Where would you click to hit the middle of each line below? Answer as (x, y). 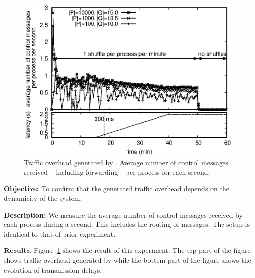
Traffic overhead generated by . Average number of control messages (126, 162)
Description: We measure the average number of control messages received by (123, 214)
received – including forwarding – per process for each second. (117, 172)
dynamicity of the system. (43, 198)
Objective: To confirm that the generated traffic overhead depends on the (117, 188)
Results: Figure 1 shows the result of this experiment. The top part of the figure (127, 250)
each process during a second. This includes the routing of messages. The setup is (127, 224)
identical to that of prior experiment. (60, 234)
